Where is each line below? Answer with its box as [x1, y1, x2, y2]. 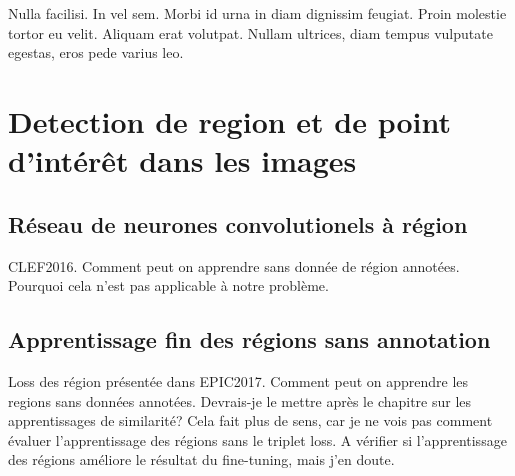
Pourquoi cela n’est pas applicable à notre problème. [8, 275, 329, 296]
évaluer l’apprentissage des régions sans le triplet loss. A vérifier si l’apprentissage [8, 429, 507, 450]
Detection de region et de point [8, 100, 452, 141]
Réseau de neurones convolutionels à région [8, 208, 468, 239]
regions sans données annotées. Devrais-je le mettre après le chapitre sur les [8, 390, 472, 411]
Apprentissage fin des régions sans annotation [8, 324, 491, 355]
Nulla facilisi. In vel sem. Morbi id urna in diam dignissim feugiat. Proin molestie [8, 3, 507, 23]
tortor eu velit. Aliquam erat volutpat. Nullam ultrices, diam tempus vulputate [8, 22, 493, 43]
